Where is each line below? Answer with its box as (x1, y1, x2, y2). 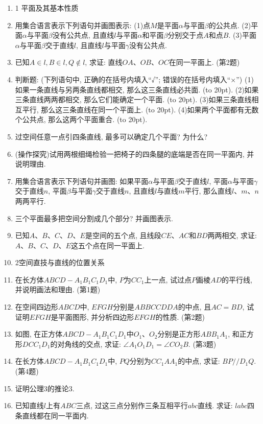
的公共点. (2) (208, 19, 251, 30)
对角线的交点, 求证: (57, 338, 121, 349)
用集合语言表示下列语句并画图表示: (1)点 (15, 19, 151, 30)
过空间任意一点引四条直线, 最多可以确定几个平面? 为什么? (15, 131, 208, 142)
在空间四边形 (15, 301, 58, 312)
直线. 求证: (198, 400, 233, 411)
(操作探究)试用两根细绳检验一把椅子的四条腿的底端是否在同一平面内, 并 (15, 148, 254, 159)
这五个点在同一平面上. (70, 240, 145, 250)
